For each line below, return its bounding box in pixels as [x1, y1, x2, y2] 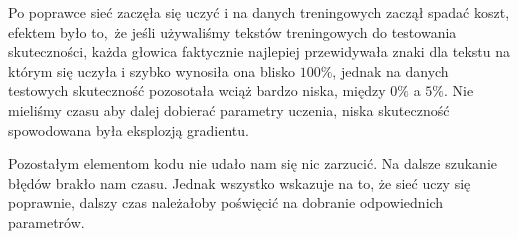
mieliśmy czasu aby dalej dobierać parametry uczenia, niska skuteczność [8, 99, 450, 120]
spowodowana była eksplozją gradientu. [8, 119, 249, 140]
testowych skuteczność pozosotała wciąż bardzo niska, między [8, 80, 386, 101]
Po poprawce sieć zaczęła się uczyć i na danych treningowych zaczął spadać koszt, [8, 2, 510, 22]
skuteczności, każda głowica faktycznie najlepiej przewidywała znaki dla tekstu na [8, 41, 510, 62]
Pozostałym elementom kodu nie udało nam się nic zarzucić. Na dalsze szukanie [8, 153, 497, 174]
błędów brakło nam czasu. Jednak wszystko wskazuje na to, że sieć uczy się [8, 172, 471, 193]
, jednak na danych [332, 60, 449, 81]
